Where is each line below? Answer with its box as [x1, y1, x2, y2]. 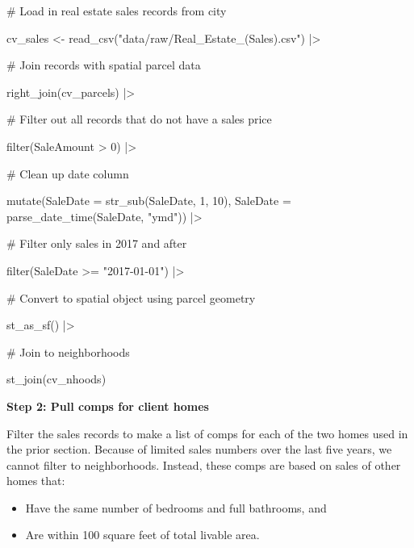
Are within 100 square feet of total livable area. [25, 526, 260, 543]
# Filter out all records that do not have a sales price [6, 111, 272, 128]
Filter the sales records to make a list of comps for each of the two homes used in [6, 425, 408, 441]
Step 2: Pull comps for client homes [6, 397, 209, 414]
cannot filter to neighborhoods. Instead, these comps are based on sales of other [6, 456, 401, 473]
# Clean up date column [6, 165, 129, 182]
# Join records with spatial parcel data [6, 56, 201, 73]
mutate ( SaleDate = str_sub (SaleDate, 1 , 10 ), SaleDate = [6, 192, 291, 209]
